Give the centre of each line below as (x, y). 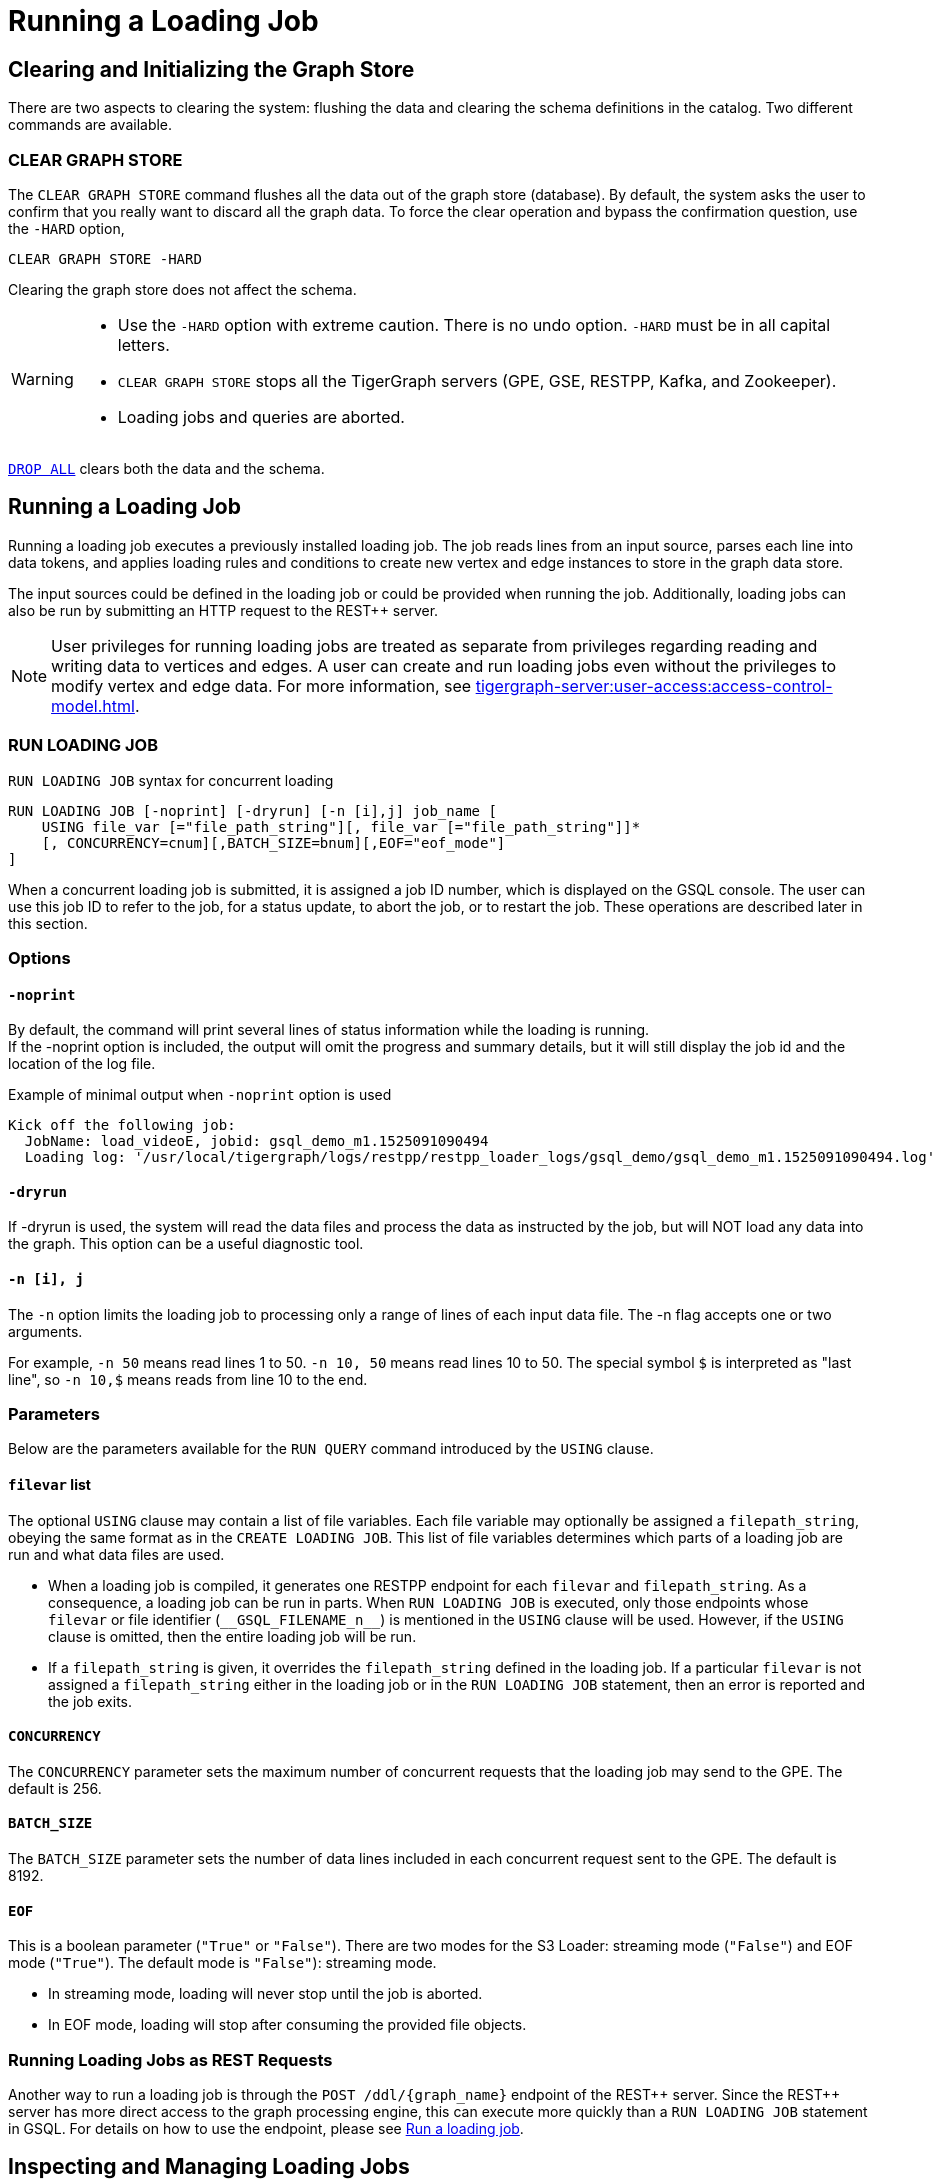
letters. (143, 344)
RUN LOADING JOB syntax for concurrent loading (171, 780)
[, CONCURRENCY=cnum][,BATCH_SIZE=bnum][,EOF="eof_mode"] (273, 842)
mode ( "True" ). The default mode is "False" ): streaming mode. (222, 1963)
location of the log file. (82, 1064)
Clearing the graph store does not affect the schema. (182, 289)
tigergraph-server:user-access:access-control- (654, 685)
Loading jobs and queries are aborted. (261, 416)
